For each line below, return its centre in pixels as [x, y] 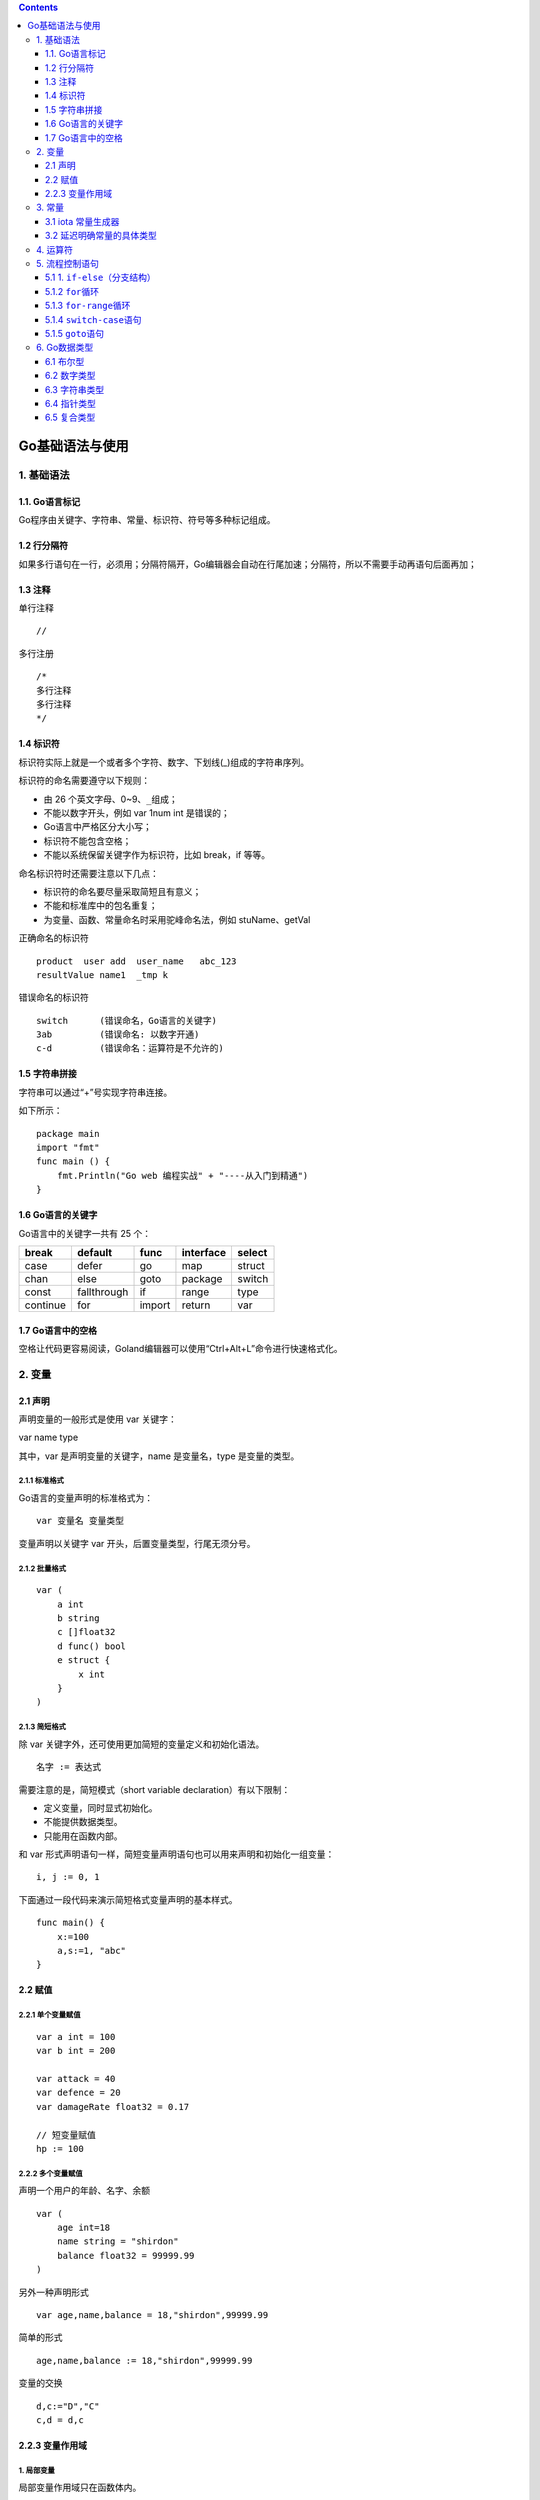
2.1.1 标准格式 [41, 1481]
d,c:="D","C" [68, 2406]
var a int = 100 [76, 2036]
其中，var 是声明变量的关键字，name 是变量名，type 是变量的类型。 [159, 1456]
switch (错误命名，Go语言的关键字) [126, 1020]
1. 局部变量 [36, 2470]
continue [45, 1305]
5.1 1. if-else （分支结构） [101, 277]
